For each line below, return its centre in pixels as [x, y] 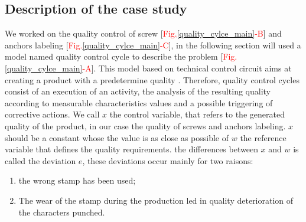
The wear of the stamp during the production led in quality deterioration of [156, 200]
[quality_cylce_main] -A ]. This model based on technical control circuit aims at [148, 68]
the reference [263, 137]
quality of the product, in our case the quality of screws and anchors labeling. [145, 125]
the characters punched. [62, 212]
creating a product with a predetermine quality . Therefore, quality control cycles [152, 79]
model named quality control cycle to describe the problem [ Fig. [121, 56]
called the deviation [40, 160]
